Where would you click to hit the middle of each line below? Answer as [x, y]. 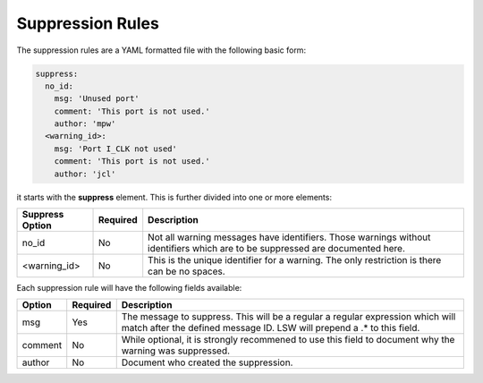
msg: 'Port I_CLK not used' [116, 149]
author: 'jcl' [85, 174]
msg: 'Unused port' [97, 99]
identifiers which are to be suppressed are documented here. [277, 249]
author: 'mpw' [85, 124]
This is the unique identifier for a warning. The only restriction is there [295, 260]
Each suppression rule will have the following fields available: [129, 288]
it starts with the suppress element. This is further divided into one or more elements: [174, 197]
